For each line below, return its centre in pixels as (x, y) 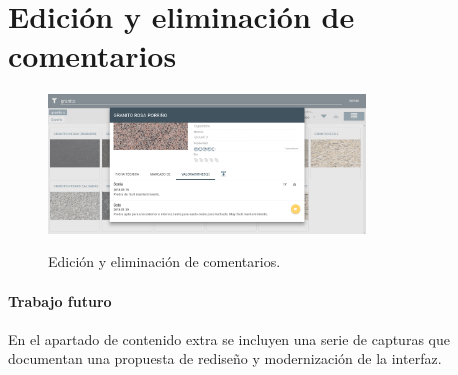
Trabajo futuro (60, 300)
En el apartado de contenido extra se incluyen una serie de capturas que (229, 338)
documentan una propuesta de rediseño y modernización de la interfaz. (225, 358)
